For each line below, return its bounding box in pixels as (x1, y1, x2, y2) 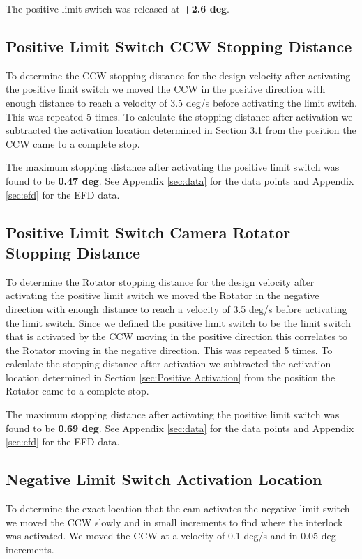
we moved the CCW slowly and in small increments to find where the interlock (6, 514, 343, 529)
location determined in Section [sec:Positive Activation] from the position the (6, 369, 335, 384)
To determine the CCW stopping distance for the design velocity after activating (6, 68, 351, 82)
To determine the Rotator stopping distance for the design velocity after (6, 274, 315, 289)
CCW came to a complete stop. (6, 136, 140, 151)
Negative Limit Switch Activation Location (6, 468, 322, 490)
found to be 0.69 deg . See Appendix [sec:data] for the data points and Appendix (6, 420, 354, 435)
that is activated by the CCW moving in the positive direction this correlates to (6, 329, 348, 344)
